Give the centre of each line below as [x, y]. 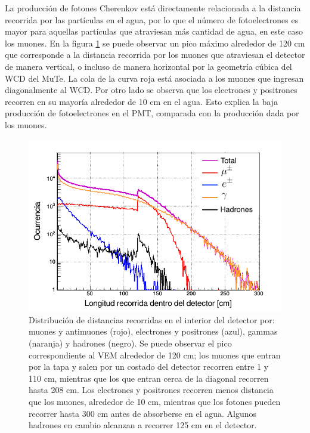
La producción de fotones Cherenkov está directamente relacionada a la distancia [153, 8]
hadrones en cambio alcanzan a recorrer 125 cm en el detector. [143, 425]
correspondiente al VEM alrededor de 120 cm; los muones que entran [155, 355]
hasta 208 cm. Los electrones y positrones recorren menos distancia [151, 390]
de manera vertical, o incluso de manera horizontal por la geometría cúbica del [148, 66]
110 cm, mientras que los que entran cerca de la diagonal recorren [149, 378]
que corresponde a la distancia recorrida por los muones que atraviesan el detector [155, 55]
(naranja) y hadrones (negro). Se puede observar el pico [130, 343]
